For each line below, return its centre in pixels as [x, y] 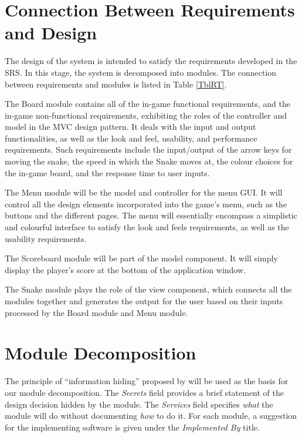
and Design [51, 33]
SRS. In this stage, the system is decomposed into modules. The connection [141, 72]
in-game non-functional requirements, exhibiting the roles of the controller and [146, 115]
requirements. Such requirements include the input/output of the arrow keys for [148, 149]
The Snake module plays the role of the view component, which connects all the [148, 289]
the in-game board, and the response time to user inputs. [107, 172]
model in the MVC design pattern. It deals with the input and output [130, 127]
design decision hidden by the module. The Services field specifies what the [139, 404]
